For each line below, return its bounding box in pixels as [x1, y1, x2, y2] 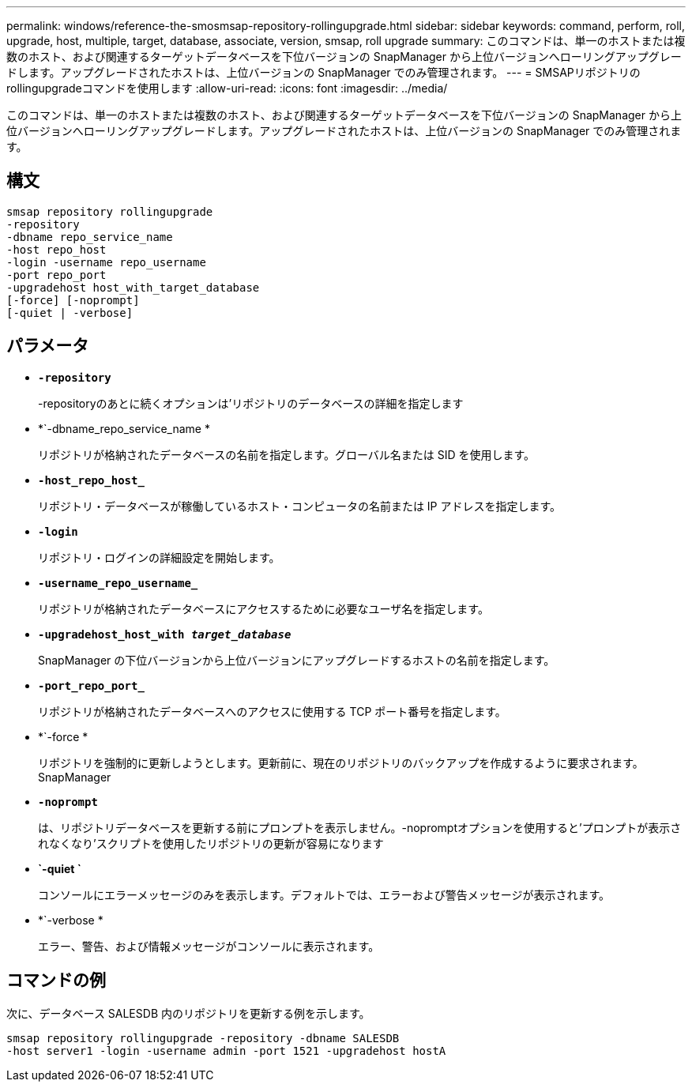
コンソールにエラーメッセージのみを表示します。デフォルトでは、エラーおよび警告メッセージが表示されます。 [38, 887, 611, 902]
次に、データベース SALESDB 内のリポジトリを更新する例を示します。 [6, 1006, 370, 1020]
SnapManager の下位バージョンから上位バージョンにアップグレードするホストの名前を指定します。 [38, 653, 555, 667]
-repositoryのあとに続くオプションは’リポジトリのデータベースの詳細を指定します [38, 396, 464, 410]
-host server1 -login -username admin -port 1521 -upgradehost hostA [6, 1044, 446, 1057]
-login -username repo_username [6, 255, 206, 269]
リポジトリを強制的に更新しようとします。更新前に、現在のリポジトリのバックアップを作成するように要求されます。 [38, 755, 644, 770]
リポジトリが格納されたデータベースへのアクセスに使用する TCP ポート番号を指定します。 [38, 704, 506, 718]
